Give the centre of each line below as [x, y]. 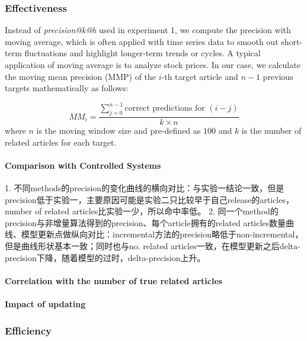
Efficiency [28, 330]
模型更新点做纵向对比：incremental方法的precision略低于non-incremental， [162, 234]
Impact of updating [45, 304]
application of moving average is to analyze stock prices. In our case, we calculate [153, 65]
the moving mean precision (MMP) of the [81, 76]
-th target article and [200, 76]
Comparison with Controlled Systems [83, 165]
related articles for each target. [61, 142]
